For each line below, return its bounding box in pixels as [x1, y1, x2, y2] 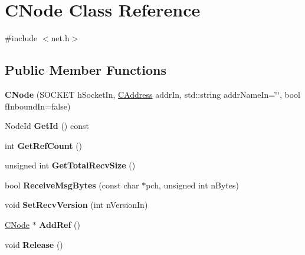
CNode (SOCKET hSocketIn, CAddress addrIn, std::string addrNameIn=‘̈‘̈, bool [5, 88, 300, 100]
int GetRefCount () [5, 139, 83, 151]
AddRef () [39, 218, 80, 231]
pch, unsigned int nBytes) [146, 178, 240, 191]
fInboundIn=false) [5, 100, 71, 112]
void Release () [5, 238, 63, 250]
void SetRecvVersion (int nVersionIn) [5, 198, 148, 211]
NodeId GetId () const [5, 120, 89, 132]
